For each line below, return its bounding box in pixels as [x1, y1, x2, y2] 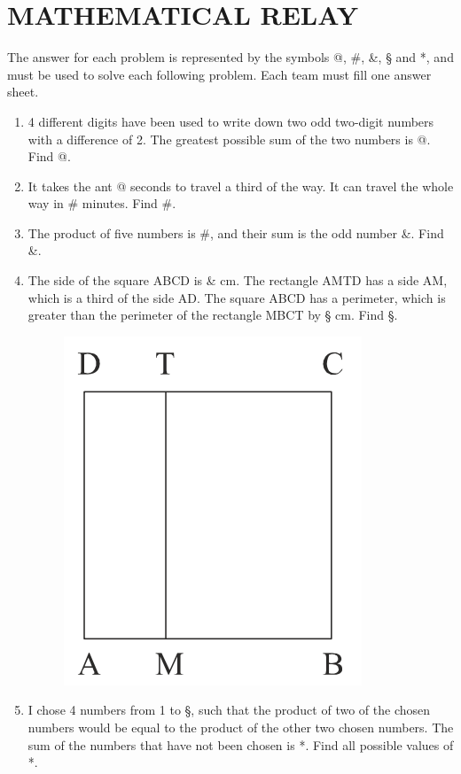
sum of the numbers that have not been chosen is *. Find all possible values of [27, 735, 454, 754]
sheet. [7, 82, 39, 101]
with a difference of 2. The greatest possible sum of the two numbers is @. [27, 129, 431, 148]
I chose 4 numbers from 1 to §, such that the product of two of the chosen [27, 700, 431, 719]
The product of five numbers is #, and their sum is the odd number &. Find [27, 223, 444, 242]
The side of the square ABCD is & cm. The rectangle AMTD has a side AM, [27, 271, 448, 290]
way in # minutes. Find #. [27, 194, 176, 213]
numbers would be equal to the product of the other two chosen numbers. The [27, 718, 454, 737]
